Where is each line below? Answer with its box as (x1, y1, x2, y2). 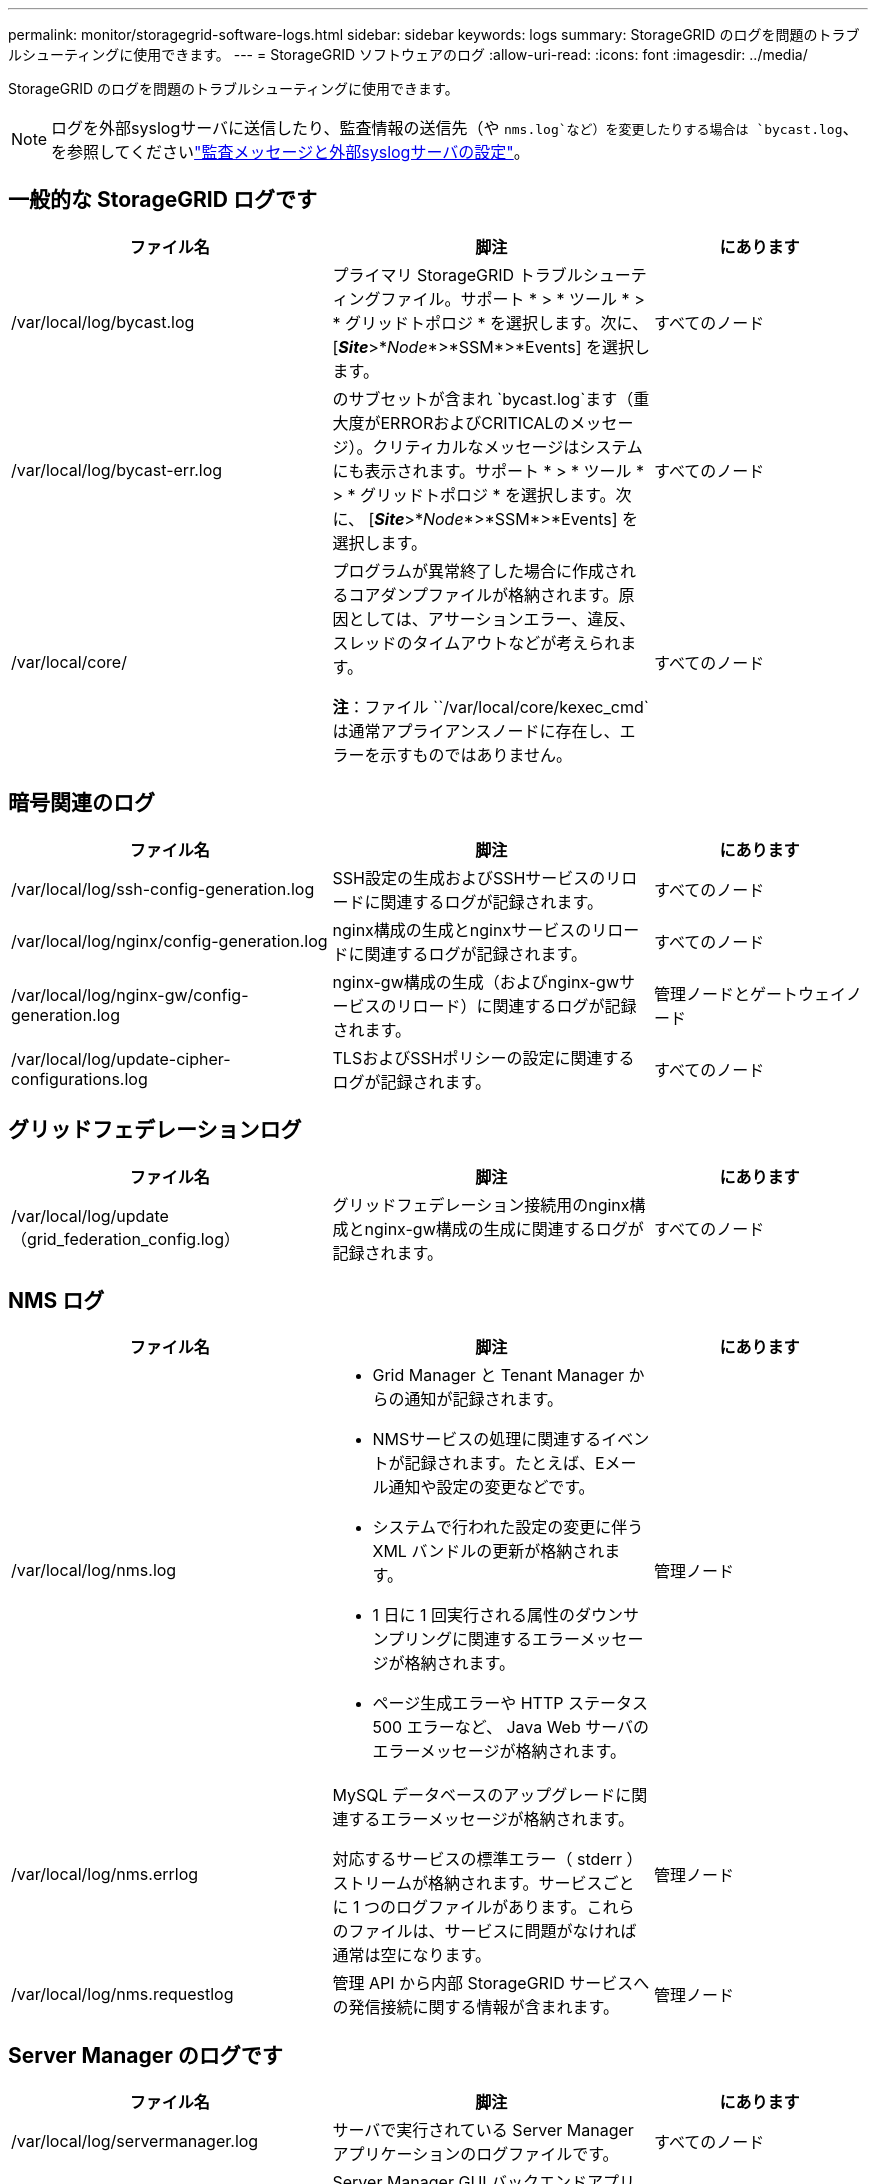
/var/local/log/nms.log (11, 1560, 177, 1581)
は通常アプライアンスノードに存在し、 (332, 720, 620, 741)
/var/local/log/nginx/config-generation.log (11, 930, 328, 951)
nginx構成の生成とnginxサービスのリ (332, 919, 608, 940)
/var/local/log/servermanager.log (11, 2131, 259, 2152)
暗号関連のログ (8, 790, 155, 816)
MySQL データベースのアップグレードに (332, 1785, 632, 1806)
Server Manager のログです (8, 2042, 283, 2068)
